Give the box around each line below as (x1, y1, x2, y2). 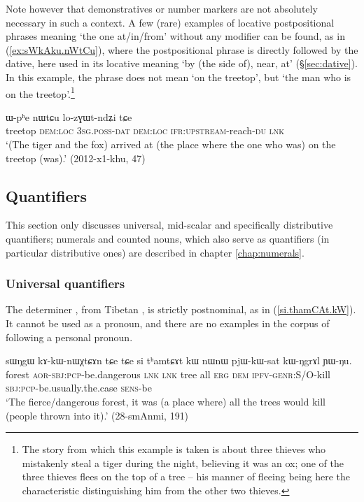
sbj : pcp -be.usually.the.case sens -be (6, 380, 152, 395)
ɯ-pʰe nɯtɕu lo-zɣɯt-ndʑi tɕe (6, 109, 132, 124)
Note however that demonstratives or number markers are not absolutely (6, 1, 318, 15)
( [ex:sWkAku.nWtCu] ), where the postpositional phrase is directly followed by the (6, 42, 358, 57)
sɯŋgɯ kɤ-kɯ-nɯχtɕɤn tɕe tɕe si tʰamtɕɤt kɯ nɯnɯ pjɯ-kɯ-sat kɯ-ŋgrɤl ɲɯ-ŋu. (6, 353, 352, 368)
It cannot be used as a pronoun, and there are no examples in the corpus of (6, 315, 330, 330)
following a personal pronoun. (6, 329, 133, 344)
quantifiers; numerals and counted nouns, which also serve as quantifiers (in (6, 231, 330, 245)
